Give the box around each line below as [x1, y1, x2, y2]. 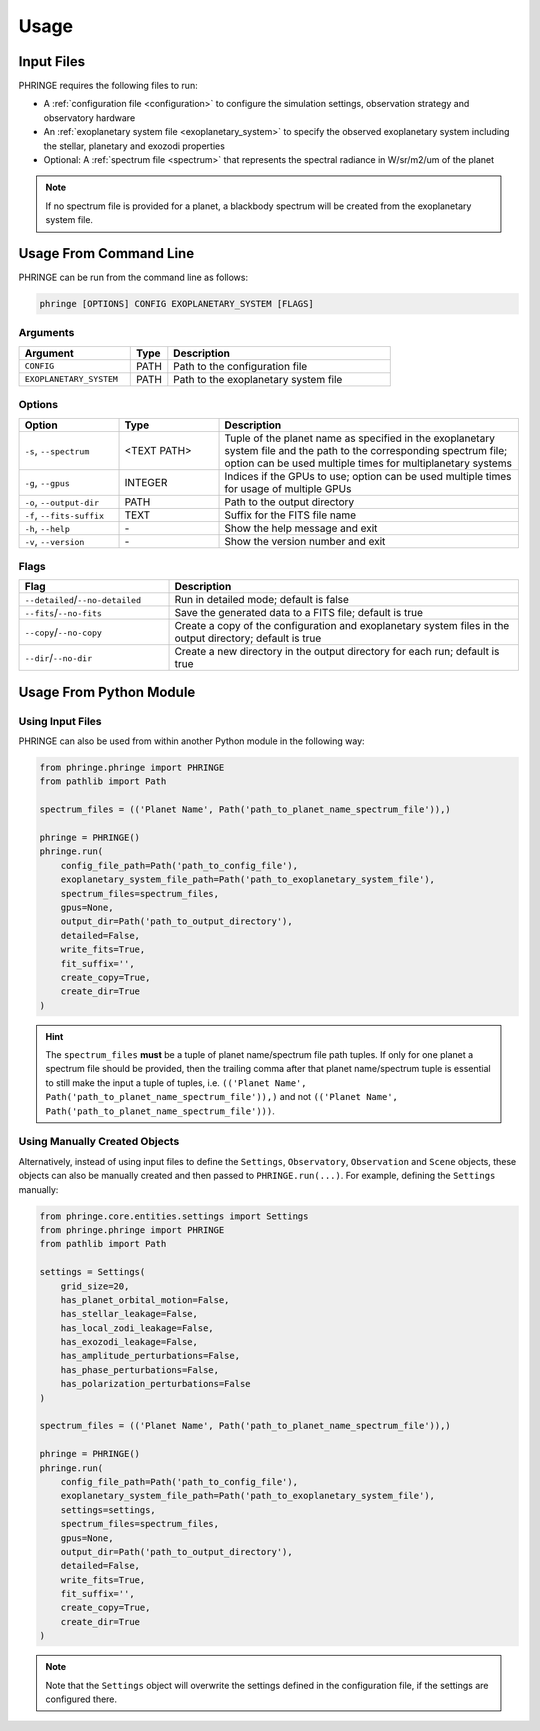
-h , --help [24, 521, 70, 535]
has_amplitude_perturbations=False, [60, 1350, 240, 1362]
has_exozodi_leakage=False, [60, 1336, 199, 1348]
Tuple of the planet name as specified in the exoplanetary [224, 431, 495, 445]
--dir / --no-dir [24, 651, 93, 665]
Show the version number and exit [224, 534, 386, 548]
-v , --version [24, 534, 85, 548]
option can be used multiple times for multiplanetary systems [224, 456, 512, 470]
